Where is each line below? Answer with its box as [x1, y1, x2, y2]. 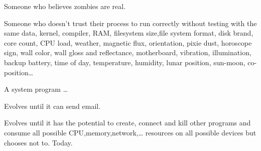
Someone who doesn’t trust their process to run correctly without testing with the [4, 18, 257, 28]
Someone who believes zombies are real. [4, 1, 126, 11]
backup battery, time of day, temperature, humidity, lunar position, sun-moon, [4, 57, 245, 67]
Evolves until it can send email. [4, 100, 101, 111]
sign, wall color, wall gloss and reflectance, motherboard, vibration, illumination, [4, 47, 251, 58]
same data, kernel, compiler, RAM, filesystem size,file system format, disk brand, [4, 28, 253, 38]
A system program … [4, 84, 68, 94]
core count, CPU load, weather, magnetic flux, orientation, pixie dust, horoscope [4, 37, 252, 48]
